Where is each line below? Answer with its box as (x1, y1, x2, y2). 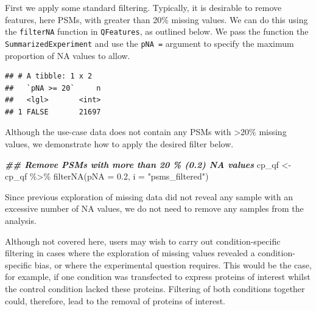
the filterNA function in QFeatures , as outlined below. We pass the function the (5, 25, 309, 38)
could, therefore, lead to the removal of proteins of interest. (5, 294, 226, 307)
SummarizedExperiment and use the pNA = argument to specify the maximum (5, 37, 294, 49)
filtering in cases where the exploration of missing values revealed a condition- (5, 246, 295, 259)
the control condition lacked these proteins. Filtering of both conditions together (5, 282, 305, 295)
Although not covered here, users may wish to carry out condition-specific (5, 234, 281, 247)
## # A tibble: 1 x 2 (5, 72, 93, 81)
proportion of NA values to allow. (5, 49, 130, 61)
